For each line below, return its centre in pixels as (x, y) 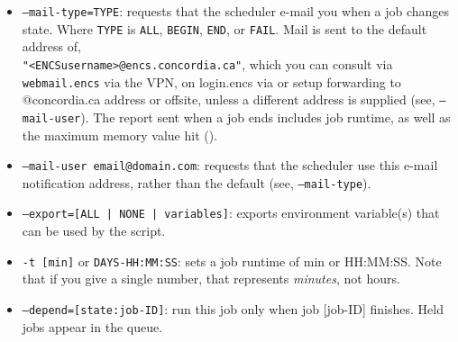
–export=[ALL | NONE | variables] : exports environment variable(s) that (231, 213)
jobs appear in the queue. (92, 326)
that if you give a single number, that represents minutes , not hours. (211, 279)
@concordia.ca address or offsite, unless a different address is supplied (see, (229, 99)
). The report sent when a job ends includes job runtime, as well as (266, 117)
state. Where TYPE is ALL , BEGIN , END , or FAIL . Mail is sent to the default (224, 28)
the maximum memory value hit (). (120, 135)
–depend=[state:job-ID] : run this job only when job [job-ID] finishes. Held (233, 308)
